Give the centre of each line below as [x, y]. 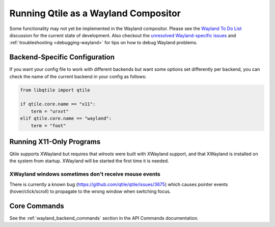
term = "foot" [48, 125]
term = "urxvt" [50, 111]
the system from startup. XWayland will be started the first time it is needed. [89, 161]
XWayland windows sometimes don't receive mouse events [85, 174]
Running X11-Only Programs [55, 142]
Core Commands [37, 206]
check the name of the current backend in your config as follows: [78, 76]
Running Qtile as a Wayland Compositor [95, 13]
